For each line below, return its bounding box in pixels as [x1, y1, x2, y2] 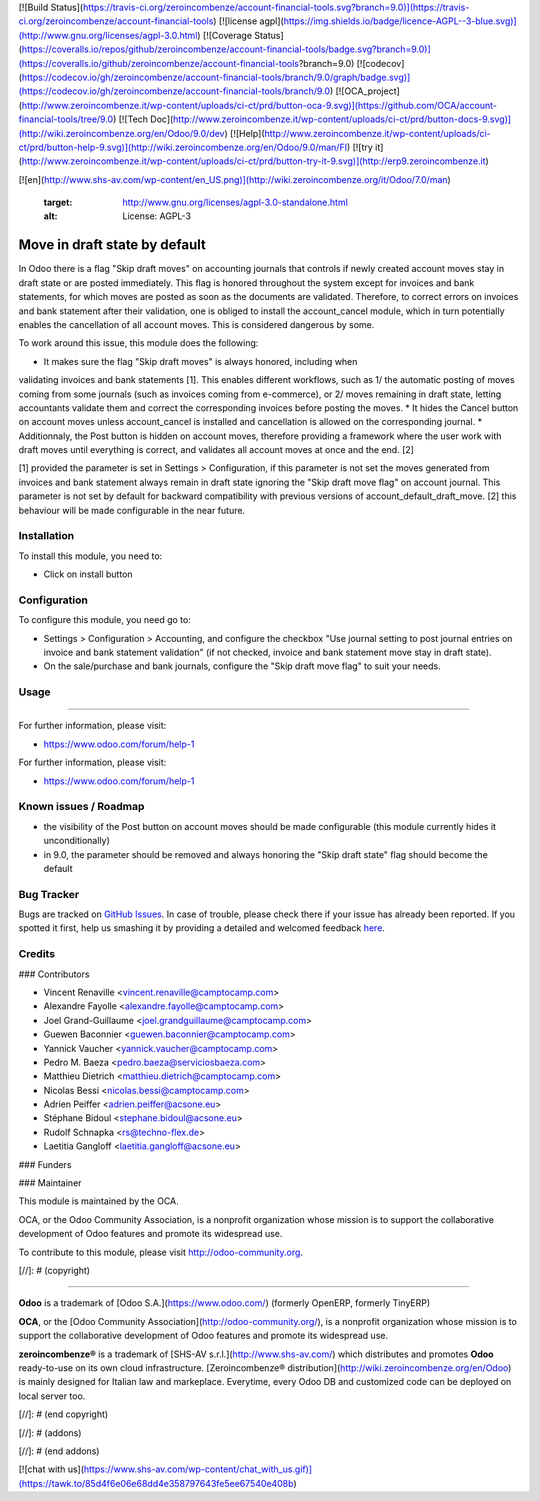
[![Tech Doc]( [118, 113, 174, 125]
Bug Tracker [18, 887, 80, 901]
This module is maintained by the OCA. [18, 1195, 179, 1207]
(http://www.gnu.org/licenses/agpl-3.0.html [18, 29, 198, 41]
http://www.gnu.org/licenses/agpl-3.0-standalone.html [122, 196, 349, 209]
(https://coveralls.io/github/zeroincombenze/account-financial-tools [18, 57, 300, 69]
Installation [18, 529, 75, 543]
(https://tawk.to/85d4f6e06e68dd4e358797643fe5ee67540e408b [18, 1477, 294, 1489]
